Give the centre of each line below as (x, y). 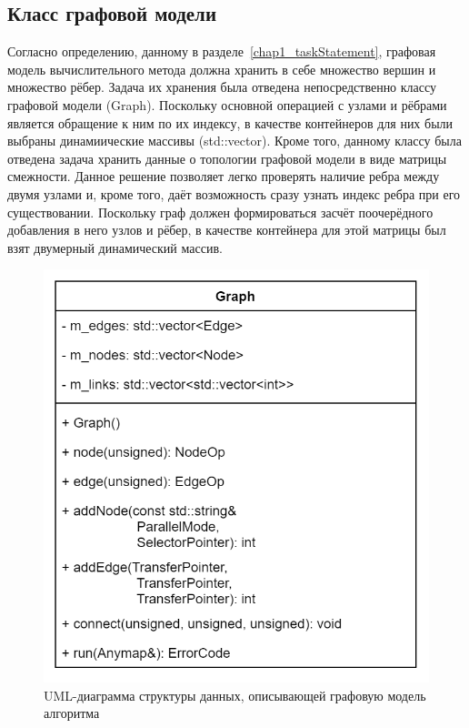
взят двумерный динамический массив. (115, 247)
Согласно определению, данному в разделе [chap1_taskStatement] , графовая (222, 51)
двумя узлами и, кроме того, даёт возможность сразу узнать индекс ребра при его (234, 193)
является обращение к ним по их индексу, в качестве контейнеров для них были (230, 122)
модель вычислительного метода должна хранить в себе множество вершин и (222, 69)
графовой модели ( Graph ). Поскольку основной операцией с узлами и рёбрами (227, 104)
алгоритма (72, 713)
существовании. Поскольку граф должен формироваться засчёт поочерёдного (220, 212)
